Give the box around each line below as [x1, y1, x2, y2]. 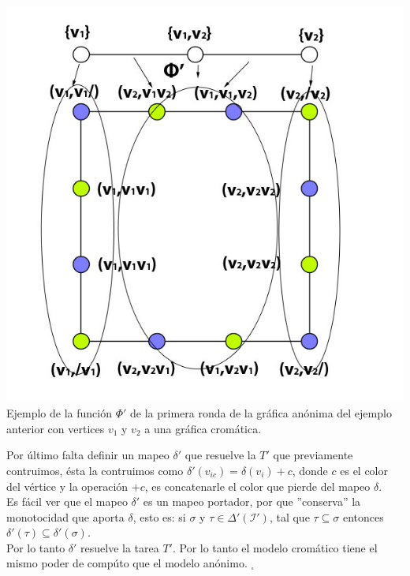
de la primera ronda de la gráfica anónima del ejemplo [130, 405, 392, 421]
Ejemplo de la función [6, 405, 112, 421]
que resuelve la [184, 447, 256, 463]
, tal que [269, 508, 310, 525]
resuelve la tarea [80, 539, 159, 555]
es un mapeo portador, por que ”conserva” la [143, 493, 361, 510]
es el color [340, 462, 388, 478]
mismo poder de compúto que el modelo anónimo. [6, 555, 248, 571]
